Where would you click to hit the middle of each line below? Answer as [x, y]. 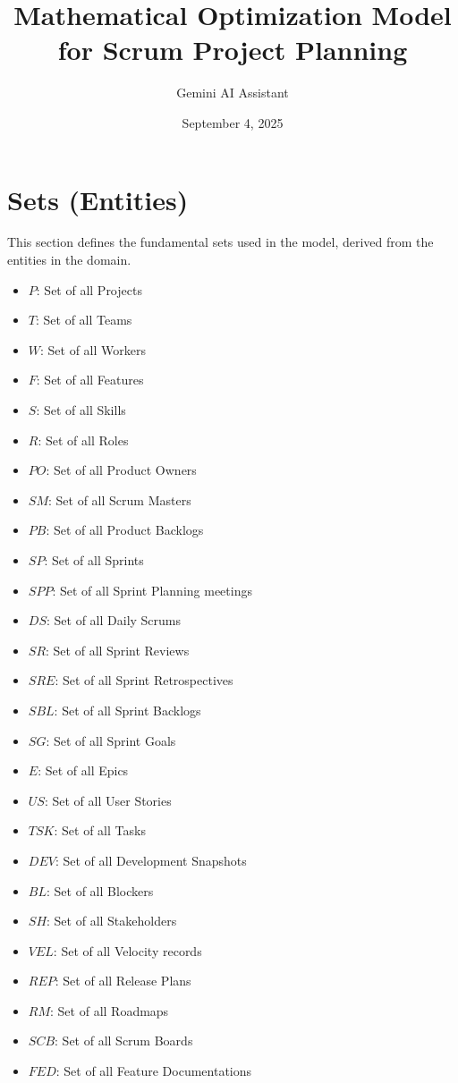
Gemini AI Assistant [233, 93]
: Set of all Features [90, 380]
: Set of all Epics [83, 770]
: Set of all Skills [81, 410]
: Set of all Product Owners [121, 470]
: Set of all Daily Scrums [114, 620]
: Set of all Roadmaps [110, 1010]
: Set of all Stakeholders [112, 921]
